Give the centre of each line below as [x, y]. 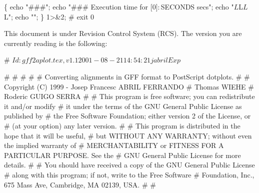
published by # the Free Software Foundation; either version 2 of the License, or [127, 116]
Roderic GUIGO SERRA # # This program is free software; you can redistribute [129, 96]
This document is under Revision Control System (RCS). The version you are [123, 33]
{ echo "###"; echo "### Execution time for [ [78, 6]
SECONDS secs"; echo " [197, 6]
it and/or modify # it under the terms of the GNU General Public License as [123, 106]
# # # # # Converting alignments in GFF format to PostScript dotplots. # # [127, 76]
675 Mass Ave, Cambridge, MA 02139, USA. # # [80, 184]
